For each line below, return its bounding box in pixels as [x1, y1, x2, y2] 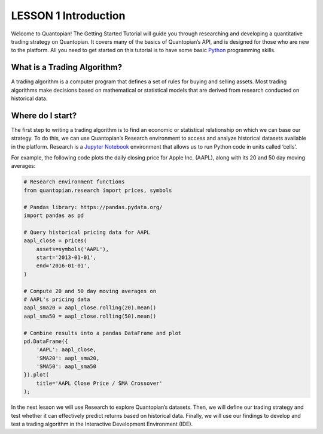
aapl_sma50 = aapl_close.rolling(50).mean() [23, 312, 157, 320]
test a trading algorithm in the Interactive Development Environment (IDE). [11, 420, 193, 427]
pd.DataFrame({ [23, 337, 68, 345]
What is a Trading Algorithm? [11, 62, 123, 73]
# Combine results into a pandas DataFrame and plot [23, 330, 182, 336]
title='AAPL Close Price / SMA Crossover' [36, 379, 163, 387]
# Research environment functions [23, 179, 125, 185]
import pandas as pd [23, 212, 84, 219]
